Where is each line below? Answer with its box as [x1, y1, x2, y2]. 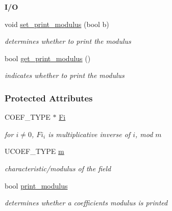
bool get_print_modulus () [5, 52, 91, 63]
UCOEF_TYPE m [5, 146, 64, 156]
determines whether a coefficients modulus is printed [5, 197, 168, 208]
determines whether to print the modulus [5, 36, 131, 46]
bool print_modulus [5, 180, 68, 191]
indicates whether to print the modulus [5, 70, 125, 81]
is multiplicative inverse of [48, 128, 131, 139]
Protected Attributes [5, 91, 93, 104]
